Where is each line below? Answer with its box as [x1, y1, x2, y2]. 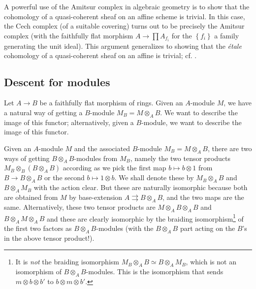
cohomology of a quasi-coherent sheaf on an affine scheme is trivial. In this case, [4, 11, 245, 21]
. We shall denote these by [114, 172, 194, 183]
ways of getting [4, 153, 50, 163]
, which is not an [186, 257, 236, 267]
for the [171, 30, 192, 40]
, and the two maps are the [162, 192, 244, 202]
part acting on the [180, 223, 235, 233]
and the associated [74, 143, 130, 153]
